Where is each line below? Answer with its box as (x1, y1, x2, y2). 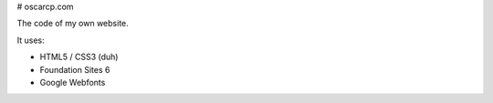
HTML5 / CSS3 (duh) (39, 51, 119, 63)
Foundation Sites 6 (39, 64, 110, 75)
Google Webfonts (39, 77, 106, 88)
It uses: (16, 35, 45, 46)
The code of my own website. (16, 18, 130, 29)
